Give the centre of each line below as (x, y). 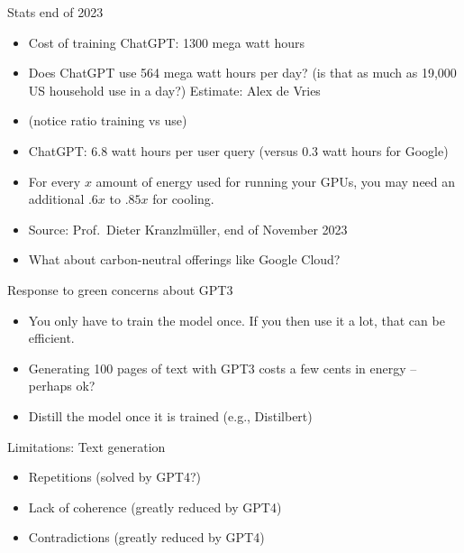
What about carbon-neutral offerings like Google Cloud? (184, 259)
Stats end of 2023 (55, 12)
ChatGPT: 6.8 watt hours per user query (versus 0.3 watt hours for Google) (238, 150)
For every (55, 181)
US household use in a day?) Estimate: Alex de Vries (174, 90)
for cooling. (183, 199)
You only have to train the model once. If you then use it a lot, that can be (237, 320)
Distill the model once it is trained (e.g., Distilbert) (170, 415)
